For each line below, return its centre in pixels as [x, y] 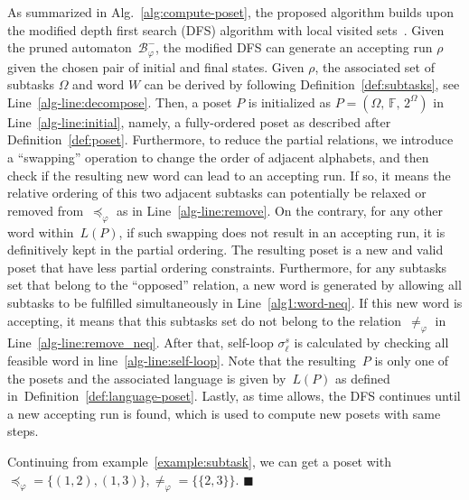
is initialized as [289, 102]
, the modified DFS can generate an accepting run [294, 47]
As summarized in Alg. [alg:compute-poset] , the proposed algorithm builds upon [231, 12]
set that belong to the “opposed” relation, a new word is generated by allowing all [234, 285]
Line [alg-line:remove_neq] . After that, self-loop [141, 343]
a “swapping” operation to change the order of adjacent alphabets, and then [218, 157]
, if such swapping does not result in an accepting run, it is [282, 231]
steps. [23, 431]
